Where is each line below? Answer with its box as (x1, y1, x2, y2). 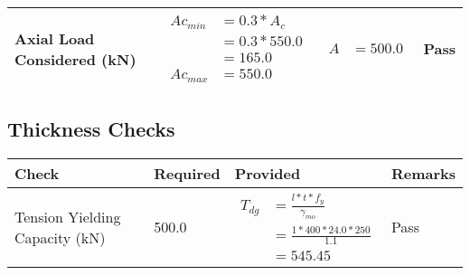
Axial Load (14, 27, 95, 49)
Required (154, 162, 221, 184)
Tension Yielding (14, 205, 121, 227)
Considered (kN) (14, 48, 136, 70)
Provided (234, 162, 301, 184)
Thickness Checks (7, 114, 175, 142)
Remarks (390, 162, 456, 184)
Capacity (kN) (14, 226, 106, 248)
